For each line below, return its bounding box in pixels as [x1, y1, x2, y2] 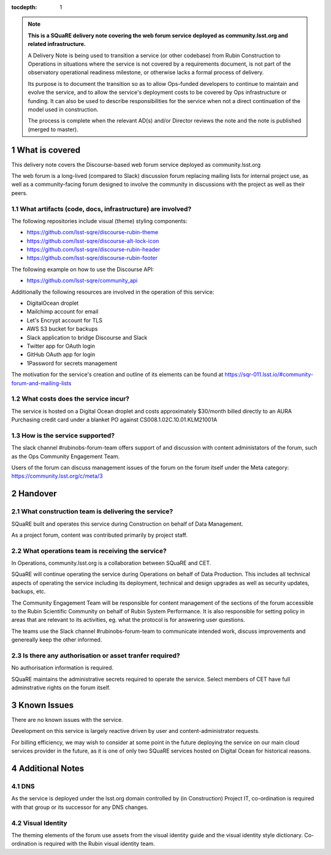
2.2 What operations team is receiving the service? [11, 546, 167, 555]
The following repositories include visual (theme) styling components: [11, 217, 188, 224]
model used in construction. [28, 105, 99, 113]
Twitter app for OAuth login [26, 342, 95, 350]
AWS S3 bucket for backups [26, 325, 98, 332]
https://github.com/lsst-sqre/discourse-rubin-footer [26, 255, 158, 262]
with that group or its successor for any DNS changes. [11, 803, 148, 811]
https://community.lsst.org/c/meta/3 [11, 472, 104, 480]
